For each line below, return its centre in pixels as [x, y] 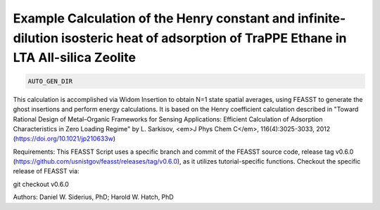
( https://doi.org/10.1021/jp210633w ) [64, 139]
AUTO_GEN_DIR [50, 81]
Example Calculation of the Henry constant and [154, 18]
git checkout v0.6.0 [41, 184]
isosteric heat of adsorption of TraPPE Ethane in [204, 38]
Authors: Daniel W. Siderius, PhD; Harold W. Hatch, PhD [93, 197]
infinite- [322, 18]
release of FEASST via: [46, 171]
